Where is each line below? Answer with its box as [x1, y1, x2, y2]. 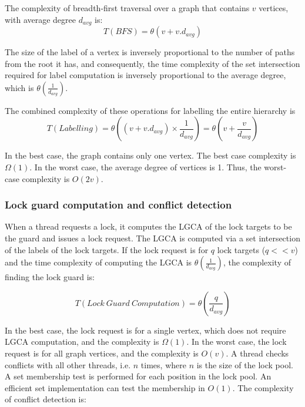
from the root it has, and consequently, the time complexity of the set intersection [5, 57, 300, 69]
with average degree [5, 13, 76, 25]
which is [5, 81, 34, 93]
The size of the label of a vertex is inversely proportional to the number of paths [5, 46, 295, 58]
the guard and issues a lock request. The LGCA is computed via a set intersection [5, 232, 300, 244]
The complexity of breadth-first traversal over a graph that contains [5, 2, 250, 14]
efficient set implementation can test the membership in [5, 381, 205, 393]
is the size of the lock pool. [196, 358, 293, 371]
